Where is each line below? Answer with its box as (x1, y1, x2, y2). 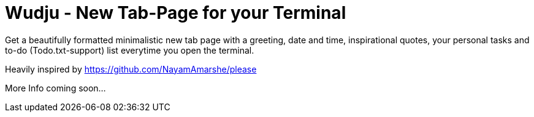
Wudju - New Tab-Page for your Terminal (5, 2, 346, 23)
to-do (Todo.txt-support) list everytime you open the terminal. (5, 44, 254, 55)
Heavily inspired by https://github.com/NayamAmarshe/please (5, 63, 257, 74)
